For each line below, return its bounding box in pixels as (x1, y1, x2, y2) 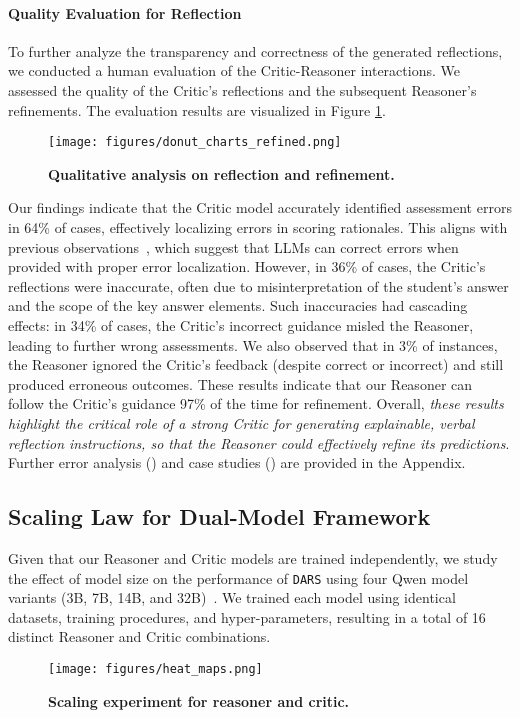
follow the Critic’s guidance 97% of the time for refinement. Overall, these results (8, 393, 504, 414)
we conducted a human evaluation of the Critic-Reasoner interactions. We (8, 60, 460, 81)
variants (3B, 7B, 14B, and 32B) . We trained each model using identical (8, 587, 456, 608)
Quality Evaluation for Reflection (8, 2, 242, 23)
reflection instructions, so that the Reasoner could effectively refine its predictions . (8, 432, 510, 453)
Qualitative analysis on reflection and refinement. (48, 163, 395, 184)
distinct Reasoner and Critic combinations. (8, 626, 271, 647)
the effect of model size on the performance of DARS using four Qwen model (8, 567, 469, 588)
